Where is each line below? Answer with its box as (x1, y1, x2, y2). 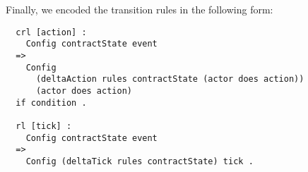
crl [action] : (16, 27, 87, 37)
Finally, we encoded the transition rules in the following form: (6, 2, 273, 16)
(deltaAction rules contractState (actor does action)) (35, 74, 304, 85)
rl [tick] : (16, 121, 72, 131)
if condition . (16, 97, 87, 108)
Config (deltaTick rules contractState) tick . (25, 156, 254, 166)
